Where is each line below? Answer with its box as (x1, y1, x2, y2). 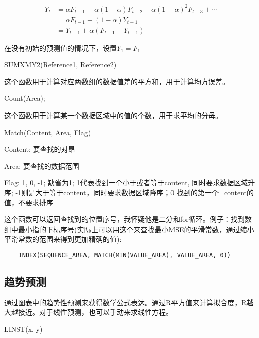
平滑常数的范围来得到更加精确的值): (4, 234, 122, 244)
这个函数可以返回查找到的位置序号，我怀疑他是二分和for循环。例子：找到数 (4, 214, 252, 224)
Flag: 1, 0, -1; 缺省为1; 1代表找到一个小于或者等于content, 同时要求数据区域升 (4, 177, 255, 188)
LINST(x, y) (4, 323, 43, 334)
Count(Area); (4, 93, 45, 103)
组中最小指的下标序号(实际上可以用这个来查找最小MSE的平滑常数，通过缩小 (4, 223, 254, 234)
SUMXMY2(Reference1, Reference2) (4, 59, 117, 70)
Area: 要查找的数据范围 (4, 160, 79, 171)
